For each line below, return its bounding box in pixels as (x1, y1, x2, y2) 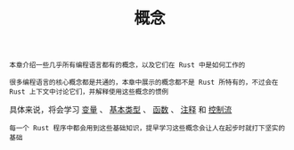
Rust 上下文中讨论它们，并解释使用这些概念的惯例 (9, 87, 169, 96)
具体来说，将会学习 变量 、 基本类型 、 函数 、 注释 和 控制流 (9, 104, 233, 115)
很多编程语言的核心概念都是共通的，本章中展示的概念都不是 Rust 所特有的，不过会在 (9, 78, 279, 87)
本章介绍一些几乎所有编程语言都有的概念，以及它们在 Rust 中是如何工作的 (9, 61, 246, 70)
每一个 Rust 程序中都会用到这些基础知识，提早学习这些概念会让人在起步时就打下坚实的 (9, 124, 285, 133)
